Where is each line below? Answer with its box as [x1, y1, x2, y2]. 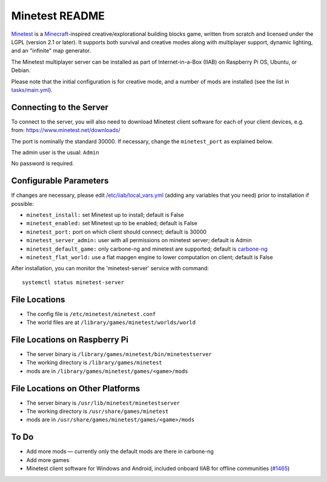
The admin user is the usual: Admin [11, 148, 99, 156]
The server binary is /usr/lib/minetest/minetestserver [26, 399, 180, 406]
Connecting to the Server [11, 102, 109, 112]
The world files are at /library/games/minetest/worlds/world [26, 319, 196, 326]
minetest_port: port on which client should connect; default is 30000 [26, 228, 207, 236]
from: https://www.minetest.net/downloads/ [11, 127, 121, 134]
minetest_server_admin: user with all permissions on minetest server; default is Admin [26, 237, 252, 244]
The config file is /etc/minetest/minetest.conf [26, 310, 156, 317]
